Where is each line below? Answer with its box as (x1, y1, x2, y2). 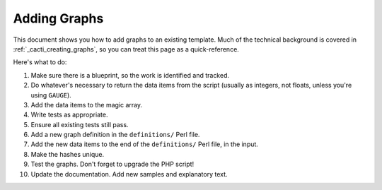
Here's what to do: (13, 58, 67, 66)
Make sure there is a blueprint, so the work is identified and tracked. (30, 71, 230, 79)
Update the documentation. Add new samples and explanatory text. (30, 170, 228, 178)
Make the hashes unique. (30, 150, 105, 158)
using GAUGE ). (30, 90, 72, 99)
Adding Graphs (13, 11, 104, 26)
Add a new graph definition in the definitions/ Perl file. (30, 131, 200, 139)
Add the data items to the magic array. (30, 100, 143, 109)
